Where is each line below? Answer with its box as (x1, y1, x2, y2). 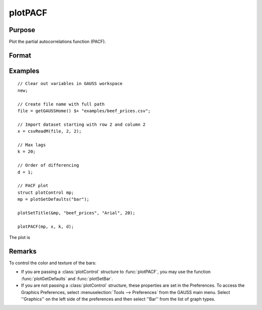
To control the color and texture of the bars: (9, 260, 97, 266)
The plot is (9, 235, 31, 241)
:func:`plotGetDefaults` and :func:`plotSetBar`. (21, 276, 114, 281)
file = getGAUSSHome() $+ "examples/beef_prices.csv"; (17, 108, 151, 114)
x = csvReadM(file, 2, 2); (17, 129, 82, 134)
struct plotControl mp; (17, 189, 74, 195)
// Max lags (17, 142, 46, 148)
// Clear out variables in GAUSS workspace (17, 81, 123, 86)
